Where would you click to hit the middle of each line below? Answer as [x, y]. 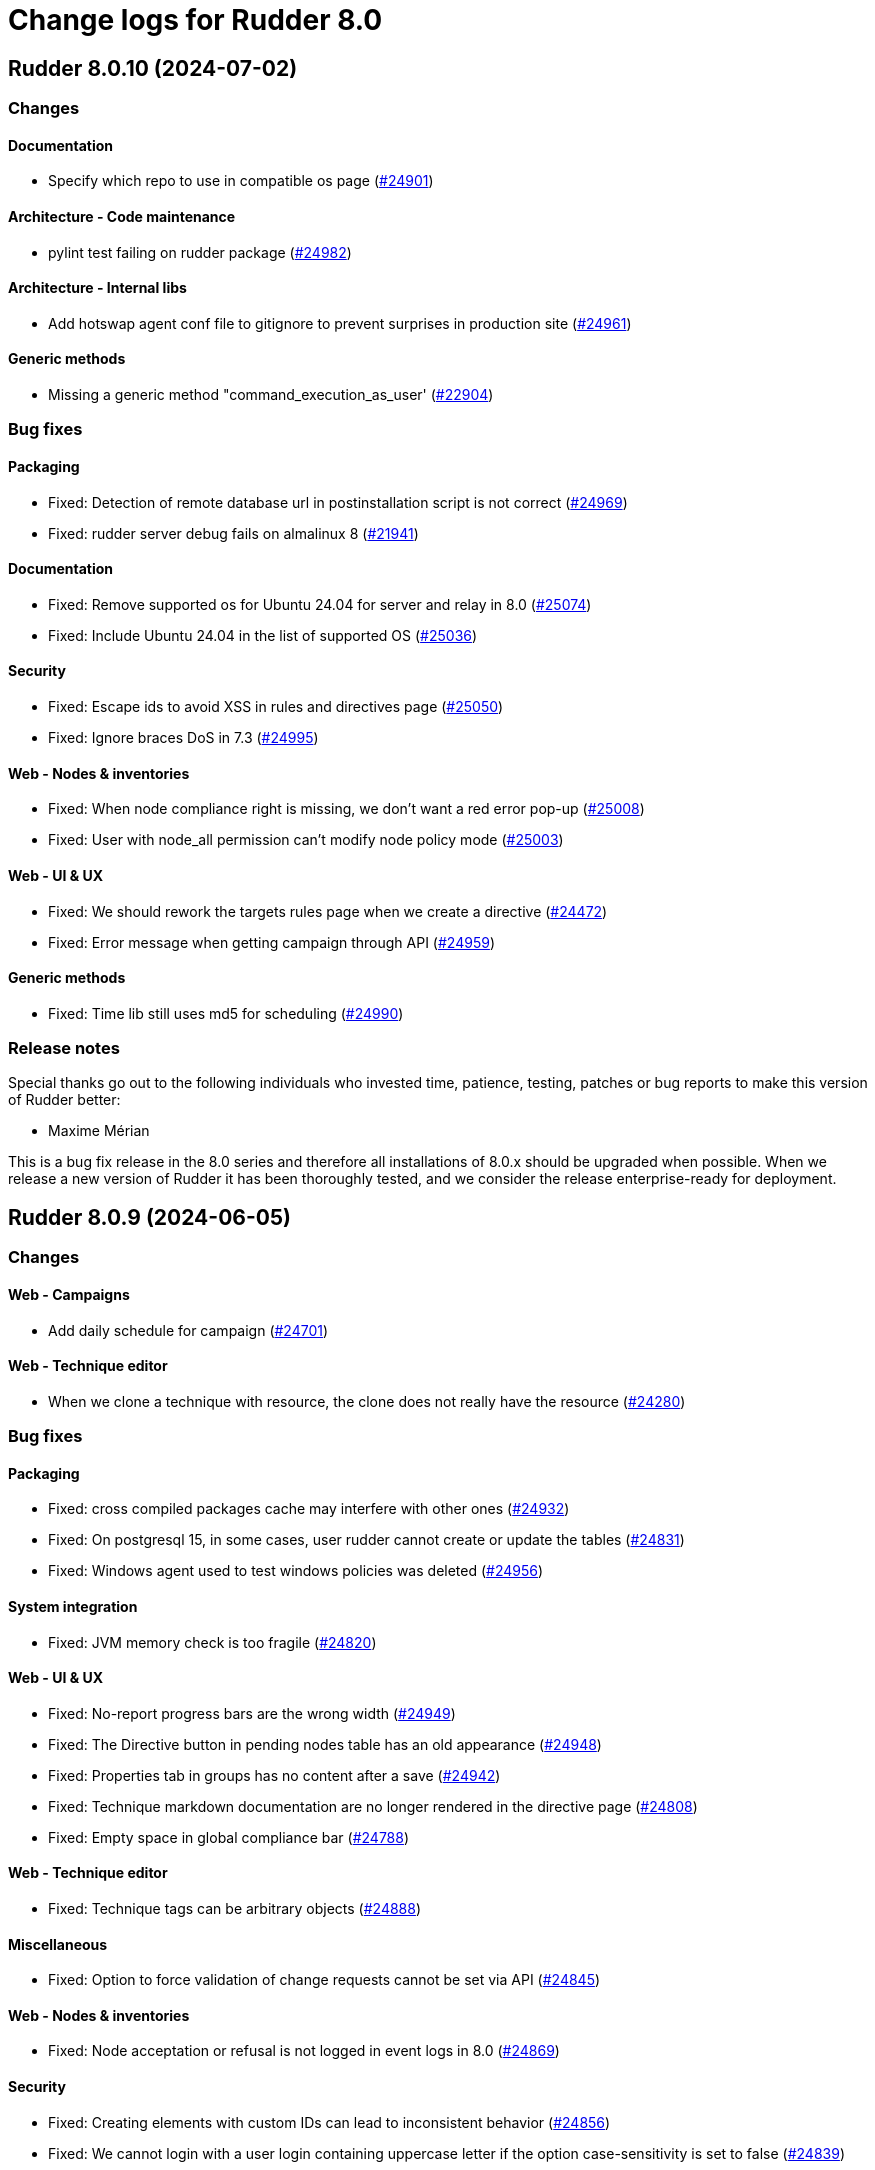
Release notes [64, 1048]
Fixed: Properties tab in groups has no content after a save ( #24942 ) [274, 1775]
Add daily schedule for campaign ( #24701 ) [188, 1330]
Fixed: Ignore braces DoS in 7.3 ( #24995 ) [183, 738]
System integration [73, 1606]
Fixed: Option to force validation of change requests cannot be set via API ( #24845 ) [324, 1980]
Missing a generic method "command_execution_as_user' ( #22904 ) [271, 395]
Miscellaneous [58, 1944]
